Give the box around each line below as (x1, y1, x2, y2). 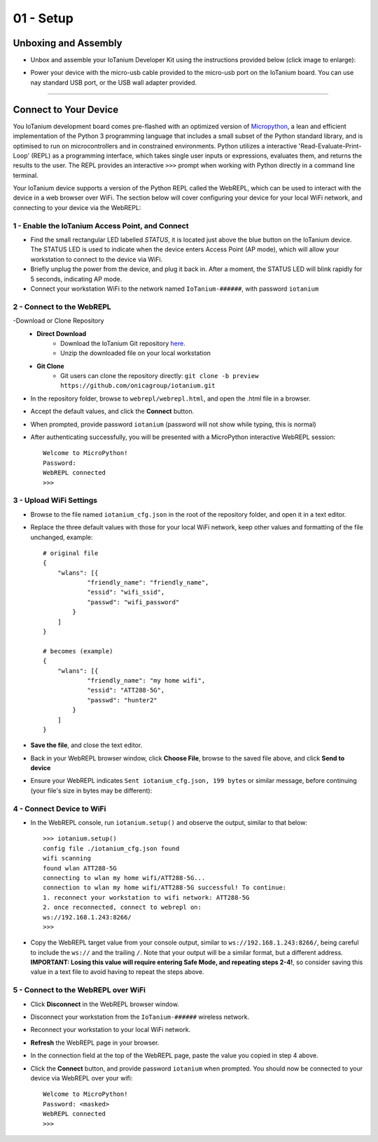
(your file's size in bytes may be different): (30, 786, 153, 795)
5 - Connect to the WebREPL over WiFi (13, 985, 146, 995)
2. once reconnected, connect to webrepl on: (43, 903, 202, 912)
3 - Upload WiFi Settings (13, 496, 98, 506)
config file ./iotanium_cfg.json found (43, 844, 180, 852)
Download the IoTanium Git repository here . (60, 339, 185, 347)
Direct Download (36, 329, 87, 337)
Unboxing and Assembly (13, 37, 122, 49)
